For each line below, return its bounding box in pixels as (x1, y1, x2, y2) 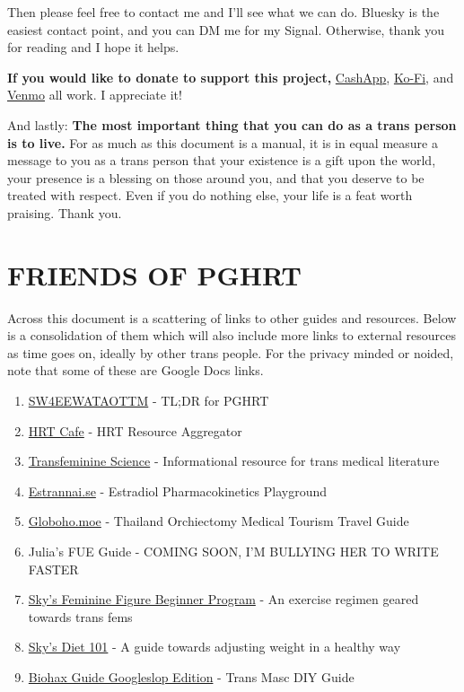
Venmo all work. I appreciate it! (7, 85, 182, 104)
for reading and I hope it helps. (7, 38, 179, 57)
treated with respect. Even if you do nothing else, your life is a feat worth (7, 186, 413, 205)
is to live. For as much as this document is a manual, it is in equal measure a (7, 133, 438, 152)
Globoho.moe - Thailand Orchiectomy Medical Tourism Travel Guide (28, 512, 409, 530)
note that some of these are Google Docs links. (7, 361, 264, 380)
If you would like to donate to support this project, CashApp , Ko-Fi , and (7, 67, 454, 86)
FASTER (28, 559, 79, 578)
